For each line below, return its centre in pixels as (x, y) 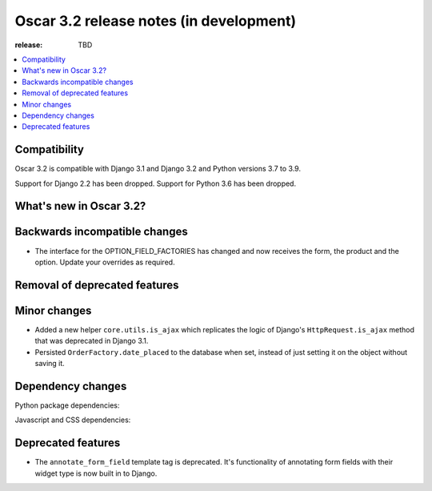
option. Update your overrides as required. (105, 262)
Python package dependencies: (67, 405)
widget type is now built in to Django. (96, 473)
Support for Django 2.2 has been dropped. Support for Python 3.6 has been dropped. (155, 183)
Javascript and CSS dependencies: (73, 420)
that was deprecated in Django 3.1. (92, 341)
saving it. (50, 363)
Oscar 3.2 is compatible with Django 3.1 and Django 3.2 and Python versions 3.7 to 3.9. (158, 169)
